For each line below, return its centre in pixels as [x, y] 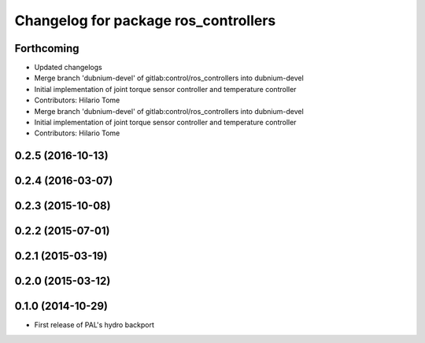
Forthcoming [47, 48]
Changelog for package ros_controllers [145, 20]
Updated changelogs [68, 68]
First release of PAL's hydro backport [94, 325]
